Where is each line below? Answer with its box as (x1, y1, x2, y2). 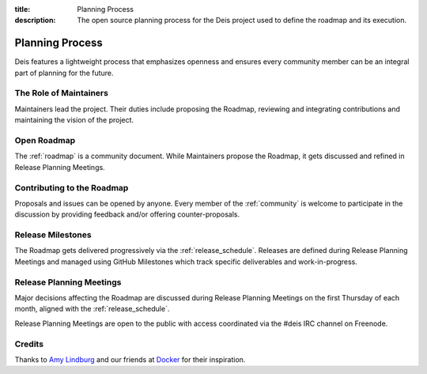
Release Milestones (14, 229, 92, 240)
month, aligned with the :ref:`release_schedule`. (14, 304, 170, 314)
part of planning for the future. (14, 68, 114, 77)
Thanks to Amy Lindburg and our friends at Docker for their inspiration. (14, 354, 246, 364)
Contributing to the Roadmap (14, 182, 129, 193)
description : (14, 16, 56, 25)
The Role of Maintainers (14, 88, 108, 99)
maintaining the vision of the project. (14, 115, 134, 125)
